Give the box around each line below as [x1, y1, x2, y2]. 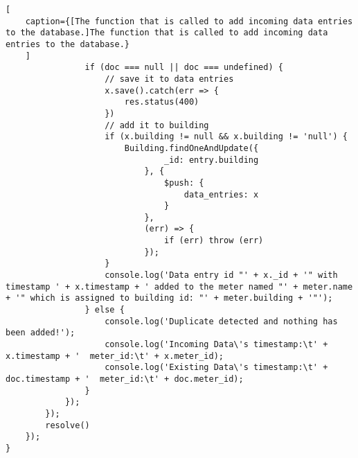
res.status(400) [124, 97, 199, 107]
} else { [84, 305, 125, 315]
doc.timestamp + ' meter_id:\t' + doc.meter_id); [6, 374, 244, 384]
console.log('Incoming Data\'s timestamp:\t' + [105, 340, 328, 350]
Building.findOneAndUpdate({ [124, 143, 259, 153]
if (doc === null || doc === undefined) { [84, 62, 283, 73]
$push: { [164, 177, 204, 188]
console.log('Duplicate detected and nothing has [105, 316, 338, 326]
